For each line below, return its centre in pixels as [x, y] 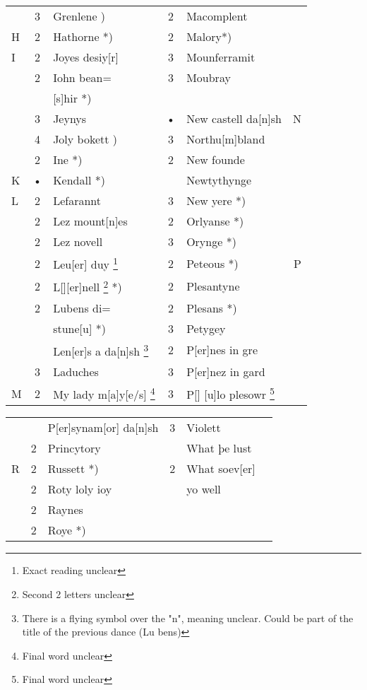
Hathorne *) [83, 36]
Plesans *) [212, 308]
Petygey [206, 328]
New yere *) [216, 200]
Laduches [76, 371]
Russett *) [73, 469]
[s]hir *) [72, 98]
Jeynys [70, 118]
